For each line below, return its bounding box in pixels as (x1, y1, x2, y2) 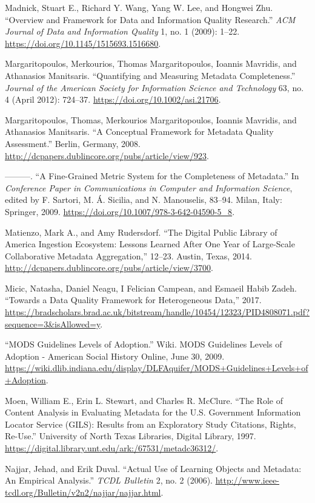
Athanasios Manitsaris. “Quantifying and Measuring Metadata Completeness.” (5, 69, 296, 81)
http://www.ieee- (215, 474, 280, 487)
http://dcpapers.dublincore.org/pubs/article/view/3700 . (5, 261, 213, 274)
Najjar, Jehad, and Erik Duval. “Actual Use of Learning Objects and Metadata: (5, 462, 302, 474)
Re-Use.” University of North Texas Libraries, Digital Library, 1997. (5, 429, 256, 442)
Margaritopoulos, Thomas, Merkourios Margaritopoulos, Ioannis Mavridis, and (5, 113, 297, 126)
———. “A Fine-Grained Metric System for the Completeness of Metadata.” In (5, 169, 299, 182)
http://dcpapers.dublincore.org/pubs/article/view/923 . (5, 149, 209, 162)
